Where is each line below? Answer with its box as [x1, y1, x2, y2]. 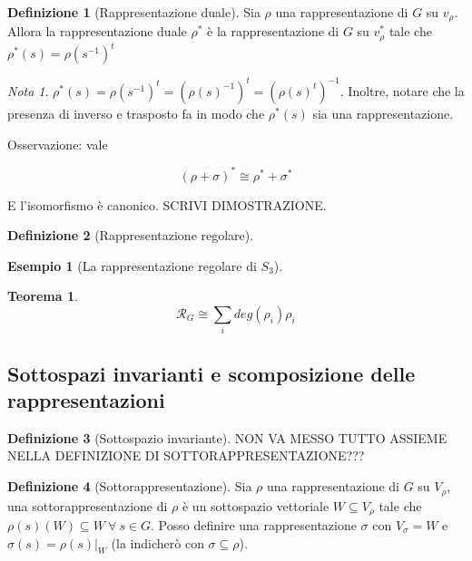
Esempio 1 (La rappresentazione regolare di [7, 256, 257, 275]
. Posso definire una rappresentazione [151, 515, 357, 534]
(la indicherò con [111, 533, 204, 552]
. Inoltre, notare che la [339, 81, 465, 100]
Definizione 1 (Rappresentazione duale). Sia [7, 3, 261, 21]
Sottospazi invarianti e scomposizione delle [7, 359, 416, 387]
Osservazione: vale [7, 134, 108, 153]
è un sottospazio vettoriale [182, 496, 329, 515]
